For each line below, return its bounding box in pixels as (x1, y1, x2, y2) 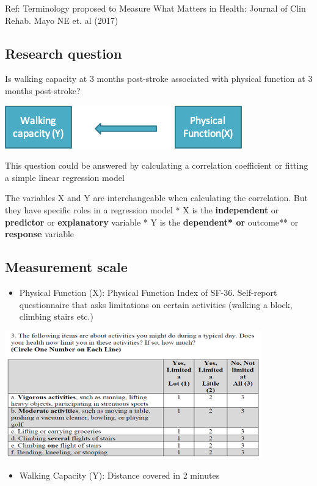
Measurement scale (5, 257, 128, 276)
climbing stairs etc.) (19, 310, 93, 323)
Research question (5, 43, 122, 62)
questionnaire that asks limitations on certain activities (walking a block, (19, 298, 293, 311)
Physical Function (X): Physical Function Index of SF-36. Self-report (19, 285, 277, 298)
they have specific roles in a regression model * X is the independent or (5, 203, 279, 216)
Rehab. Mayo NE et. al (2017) (5, 13, 118, 26)
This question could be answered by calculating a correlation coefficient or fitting (5, 159, 308, 172)
